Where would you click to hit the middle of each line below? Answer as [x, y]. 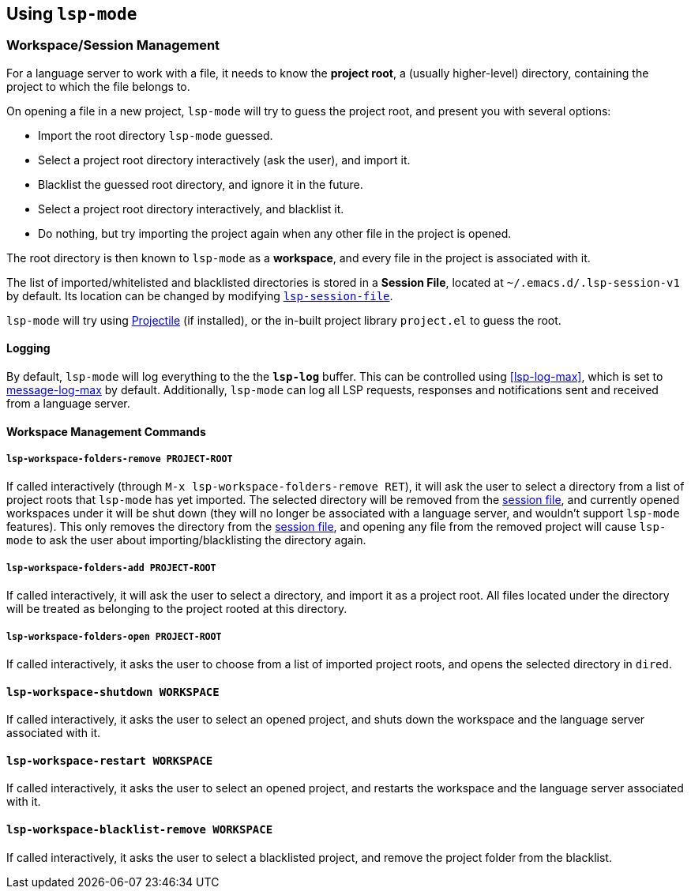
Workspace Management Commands [106, 431]
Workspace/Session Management [113, 45]
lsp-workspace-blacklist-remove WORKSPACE [140, 830]
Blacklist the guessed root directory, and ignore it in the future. [201, 184]
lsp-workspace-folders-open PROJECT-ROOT [114, 636]
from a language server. [68, 404]
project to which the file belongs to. [98, 86]
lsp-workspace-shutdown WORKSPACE [113, 692]
